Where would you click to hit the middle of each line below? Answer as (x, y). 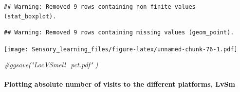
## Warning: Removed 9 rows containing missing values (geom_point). (119, 33)
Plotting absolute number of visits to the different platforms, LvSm (120, 84)
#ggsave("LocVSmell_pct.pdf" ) (51, 65)
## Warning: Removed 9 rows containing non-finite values (100, 7)
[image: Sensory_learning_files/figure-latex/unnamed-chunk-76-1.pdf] (121, 49)
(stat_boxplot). (30, 16)
